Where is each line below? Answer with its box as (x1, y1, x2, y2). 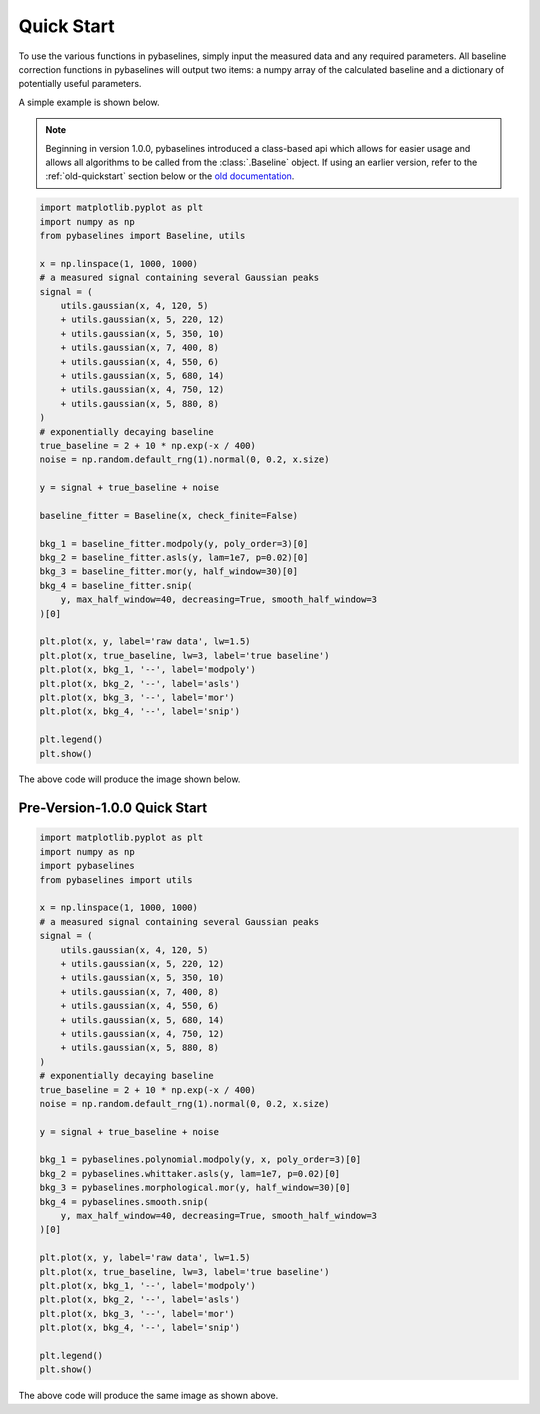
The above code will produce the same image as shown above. (18, 1390, 279, 1402)
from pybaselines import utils (39, 874, 194, 885)
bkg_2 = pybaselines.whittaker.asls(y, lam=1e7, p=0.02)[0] (39, 1168, 341, 1179)
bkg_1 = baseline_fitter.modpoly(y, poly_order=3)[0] (39, 538, 309, 549)
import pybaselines (39, 860, 135, 872)
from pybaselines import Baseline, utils (39, 230, 246, 242)
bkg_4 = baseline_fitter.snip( (39, 580, 194, 591)
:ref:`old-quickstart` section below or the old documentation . (45, 170, 295, 182)
